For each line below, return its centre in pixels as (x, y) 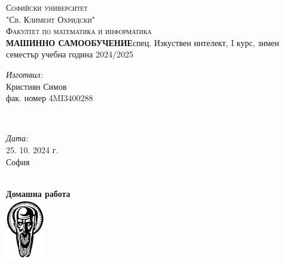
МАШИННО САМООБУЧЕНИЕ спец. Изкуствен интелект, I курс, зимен (143, 42)
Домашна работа (38, 193)
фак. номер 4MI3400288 (50, 98)
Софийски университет (47, 7)
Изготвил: (25, 74)
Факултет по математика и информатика (79, 31)
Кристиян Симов (36, 86)
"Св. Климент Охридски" (51, 19)
